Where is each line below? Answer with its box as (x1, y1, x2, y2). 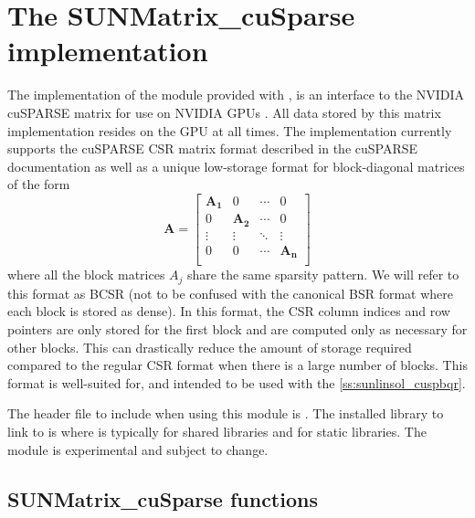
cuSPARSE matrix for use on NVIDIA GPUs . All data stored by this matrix (7, 102, 441, 122)
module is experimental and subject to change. (7, 439, 269, 459)
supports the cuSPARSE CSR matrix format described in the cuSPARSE (7, 139, 418, 158)
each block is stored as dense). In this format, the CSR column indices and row (7, 301, 450, 321)
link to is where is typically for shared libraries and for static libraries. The (7, 422, 427, 441)
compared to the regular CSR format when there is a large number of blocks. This (7, 355, 468, 375)
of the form (7, 174, 70, 194)
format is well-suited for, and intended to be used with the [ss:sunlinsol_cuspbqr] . (7, 373, 466, 392)
